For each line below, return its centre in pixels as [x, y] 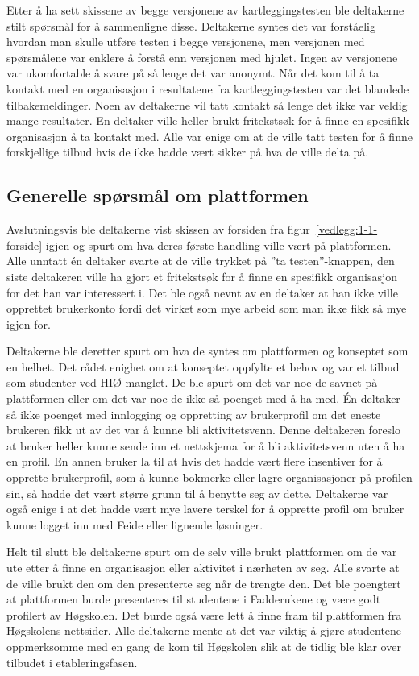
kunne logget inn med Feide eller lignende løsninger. [135, 524]
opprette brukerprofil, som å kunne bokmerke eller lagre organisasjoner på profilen [209, 477]
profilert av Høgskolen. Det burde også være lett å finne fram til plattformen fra [204, 614]
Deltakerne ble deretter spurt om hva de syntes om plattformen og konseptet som [207, 351]
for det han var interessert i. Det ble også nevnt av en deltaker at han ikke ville [202, 292]
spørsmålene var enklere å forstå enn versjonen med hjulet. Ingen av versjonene [202, 57]
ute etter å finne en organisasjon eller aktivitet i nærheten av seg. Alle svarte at [203, 568]
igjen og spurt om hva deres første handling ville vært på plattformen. [218, 245]
